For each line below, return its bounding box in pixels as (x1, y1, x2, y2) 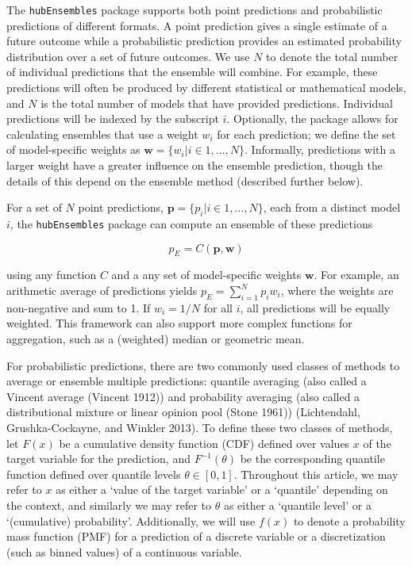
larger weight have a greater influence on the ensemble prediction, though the (6, 157, 383, 173)
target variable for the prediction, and (6, 450, 191, 467)
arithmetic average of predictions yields (6, 282, 198, 299)
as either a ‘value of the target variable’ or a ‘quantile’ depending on (56, 481, 388, 498)
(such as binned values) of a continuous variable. (6, 543, 242, 560)
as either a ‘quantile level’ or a (223, 496, 372, 513)
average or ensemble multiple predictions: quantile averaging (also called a (6, 373, 367, 389)
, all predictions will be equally (240, 299, 391, 316)
